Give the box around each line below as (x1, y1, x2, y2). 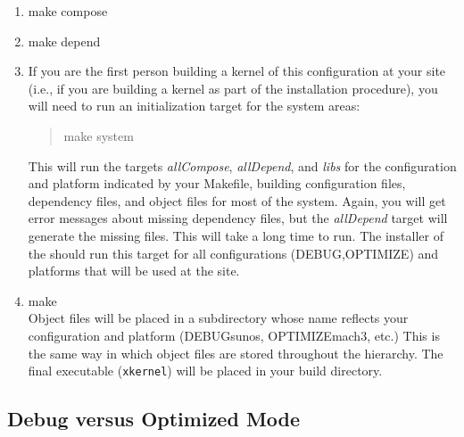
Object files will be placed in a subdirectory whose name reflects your (28, 309, 409, 327)
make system (63, 126, 134, 144)
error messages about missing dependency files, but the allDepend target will (28, 209, 448, 227)
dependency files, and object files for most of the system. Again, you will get (28, 191, 446, 210)
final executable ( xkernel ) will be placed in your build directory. (28, 361, 383, 380)
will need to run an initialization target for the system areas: (28, 96, 360, 115)
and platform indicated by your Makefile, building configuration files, (28, 174, 406, 193)
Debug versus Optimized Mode (7, 405, 301, 433)
